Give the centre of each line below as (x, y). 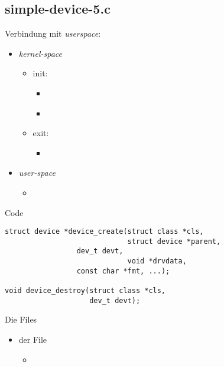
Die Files (21, 319)
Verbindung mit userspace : (53, 33)
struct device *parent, (174, 241)
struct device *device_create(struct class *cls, (104, 232)
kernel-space (40, 53)
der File (33, 339)
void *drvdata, (157, 261)
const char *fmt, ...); (123, 271)
